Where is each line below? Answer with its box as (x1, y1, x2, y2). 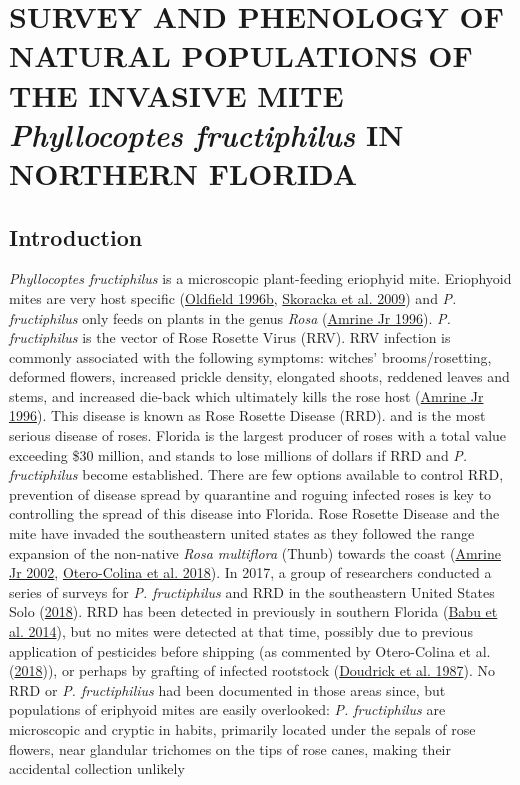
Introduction (9, 221, 143, 252)
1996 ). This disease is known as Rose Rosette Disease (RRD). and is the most (9, 405, 486, 426)
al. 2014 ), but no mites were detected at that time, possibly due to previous (9, 621, 473, 642)
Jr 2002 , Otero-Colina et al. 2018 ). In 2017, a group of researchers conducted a (9, 562, 492, 583)
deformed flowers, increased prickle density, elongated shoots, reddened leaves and (9, 366, 510, 387)
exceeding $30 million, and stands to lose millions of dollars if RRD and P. (9, 444, 468, 465)
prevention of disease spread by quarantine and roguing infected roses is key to (9, 483, 492, 504)
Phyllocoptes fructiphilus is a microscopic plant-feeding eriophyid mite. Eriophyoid (9, 268, 512, 289)
